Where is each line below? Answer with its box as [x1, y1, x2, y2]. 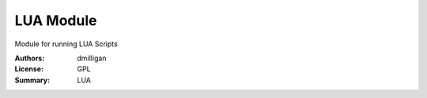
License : [14, 64, 43, 74]
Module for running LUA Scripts [14, 39, 118, 49]
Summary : [14, 75, 51, 85]
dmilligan [77, 53, 107, 63]
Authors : [14, 53, 45, 63]
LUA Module [14, 12, 97, 29]
